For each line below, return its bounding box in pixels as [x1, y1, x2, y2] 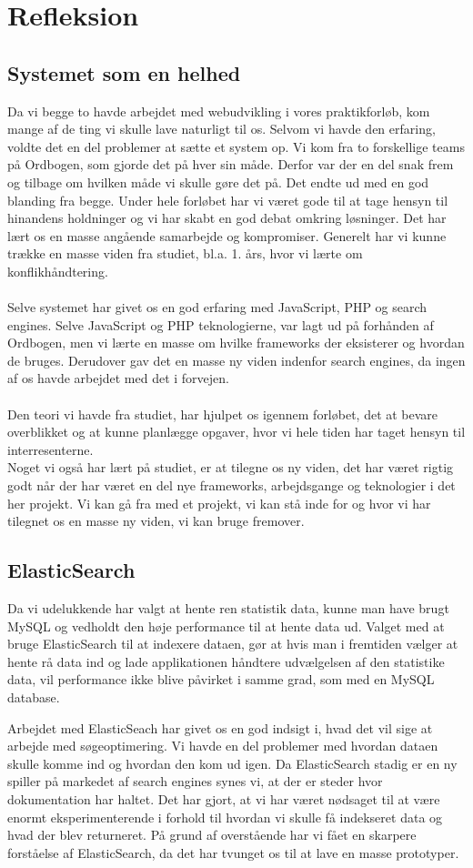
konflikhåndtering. [7, 261, 108, 280]
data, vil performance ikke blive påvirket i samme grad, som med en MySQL [7, 670, 435, 689]
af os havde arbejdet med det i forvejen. [7, 368, 229, 388]
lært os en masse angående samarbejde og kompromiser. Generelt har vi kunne [7, 226, 447, 245]
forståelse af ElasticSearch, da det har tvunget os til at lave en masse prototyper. [7, 843, 459, 862]
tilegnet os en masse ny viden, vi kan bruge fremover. [7, 511, 305, 530]
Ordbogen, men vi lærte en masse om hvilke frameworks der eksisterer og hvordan [7, 333, 465, 352]
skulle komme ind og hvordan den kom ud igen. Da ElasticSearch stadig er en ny [7, 753, 458, 772]
